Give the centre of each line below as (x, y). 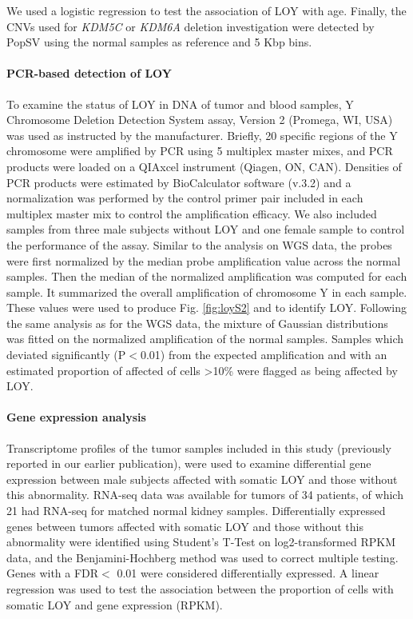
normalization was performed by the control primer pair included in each (185, 198)
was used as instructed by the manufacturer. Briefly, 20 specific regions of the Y (202, 135)
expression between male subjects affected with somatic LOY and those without (202, 479)
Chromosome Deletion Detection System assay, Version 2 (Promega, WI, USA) (200, 120)
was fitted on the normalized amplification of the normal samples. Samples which (205, 339)
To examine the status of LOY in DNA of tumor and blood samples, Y (180, 104)
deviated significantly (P (66, 355)
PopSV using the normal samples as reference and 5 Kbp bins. (159, 42)
